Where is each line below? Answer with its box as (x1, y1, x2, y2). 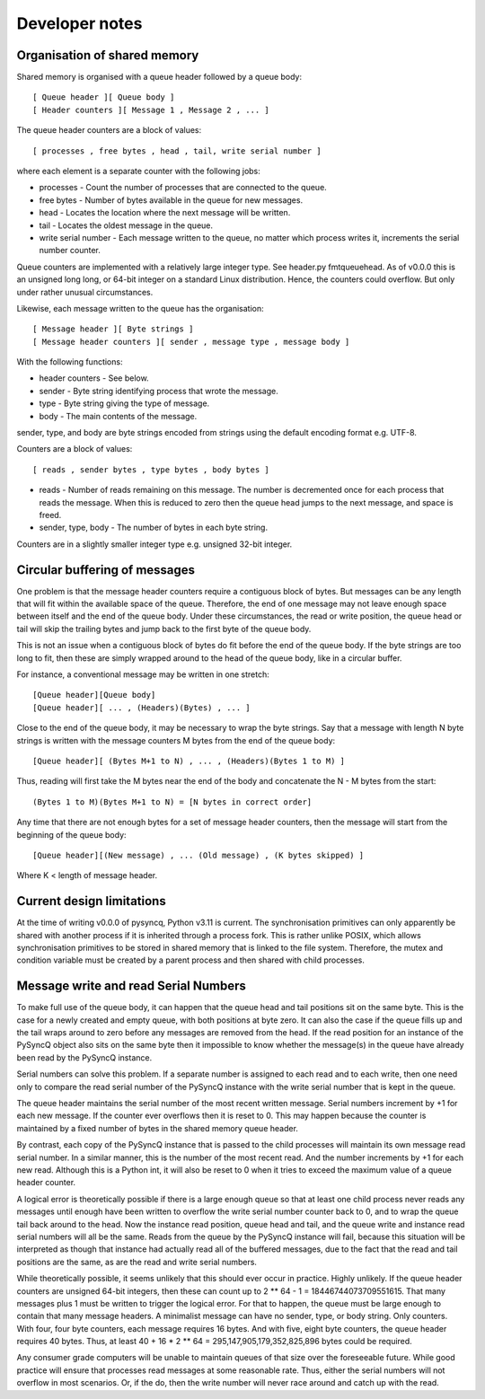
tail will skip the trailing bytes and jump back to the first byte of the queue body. (16, 623, 312, 634)
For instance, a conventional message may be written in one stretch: (16, 669, 269, 680)
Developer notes (16, 13, 143, 33)
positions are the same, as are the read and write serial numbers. (16, 1256, 258, 1267)
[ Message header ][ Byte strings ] (32, 324, 194, 334)
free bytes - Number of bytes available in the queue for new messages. (39, 194, 304, 206)
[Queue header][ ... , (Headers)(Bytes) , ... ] (32, 702, 251, 713)
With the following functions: (16, 356, 123, 367)
